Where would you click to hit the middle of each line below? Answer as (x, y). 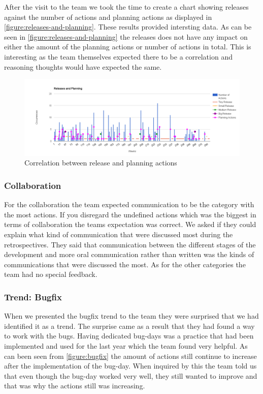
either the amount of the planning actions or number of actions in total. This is (128, 47)
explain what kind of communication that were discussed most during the (119, 234)
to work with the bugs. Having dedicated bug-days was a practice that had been (129, 336)
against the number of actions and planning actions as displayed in (108, 17)
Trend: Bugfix (33, 297)
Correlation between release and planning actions (101, 163)
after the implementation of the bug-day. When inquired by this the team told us (130, 366)
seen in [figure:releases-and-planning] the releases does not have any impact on (126, 36)
